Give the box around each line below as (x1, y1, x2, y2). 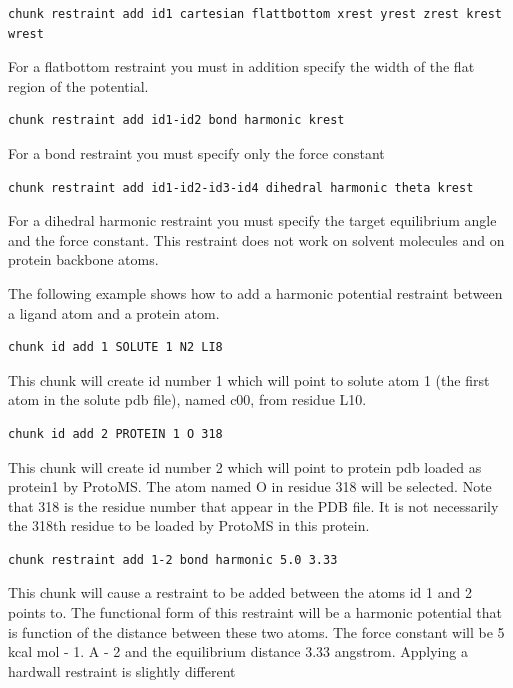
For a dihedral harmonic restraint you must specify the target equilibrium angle (8, 210, 497, 231)
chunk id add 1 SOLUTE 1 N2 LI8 (8, 340, 223, 355)
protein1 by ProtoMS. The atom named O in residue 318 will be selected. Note (8, 476, 492, 497)
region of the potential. (8, 75, 149, 96)
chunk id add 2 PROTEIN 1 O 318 (8, 426, 223, 441)
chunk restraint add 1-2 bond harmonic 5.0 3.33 (8, 552, 338, 567)
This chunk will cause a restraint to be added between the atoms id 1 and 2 (8, 582, 472, 603)
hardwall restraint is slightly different (8, 660, 236, 681)
